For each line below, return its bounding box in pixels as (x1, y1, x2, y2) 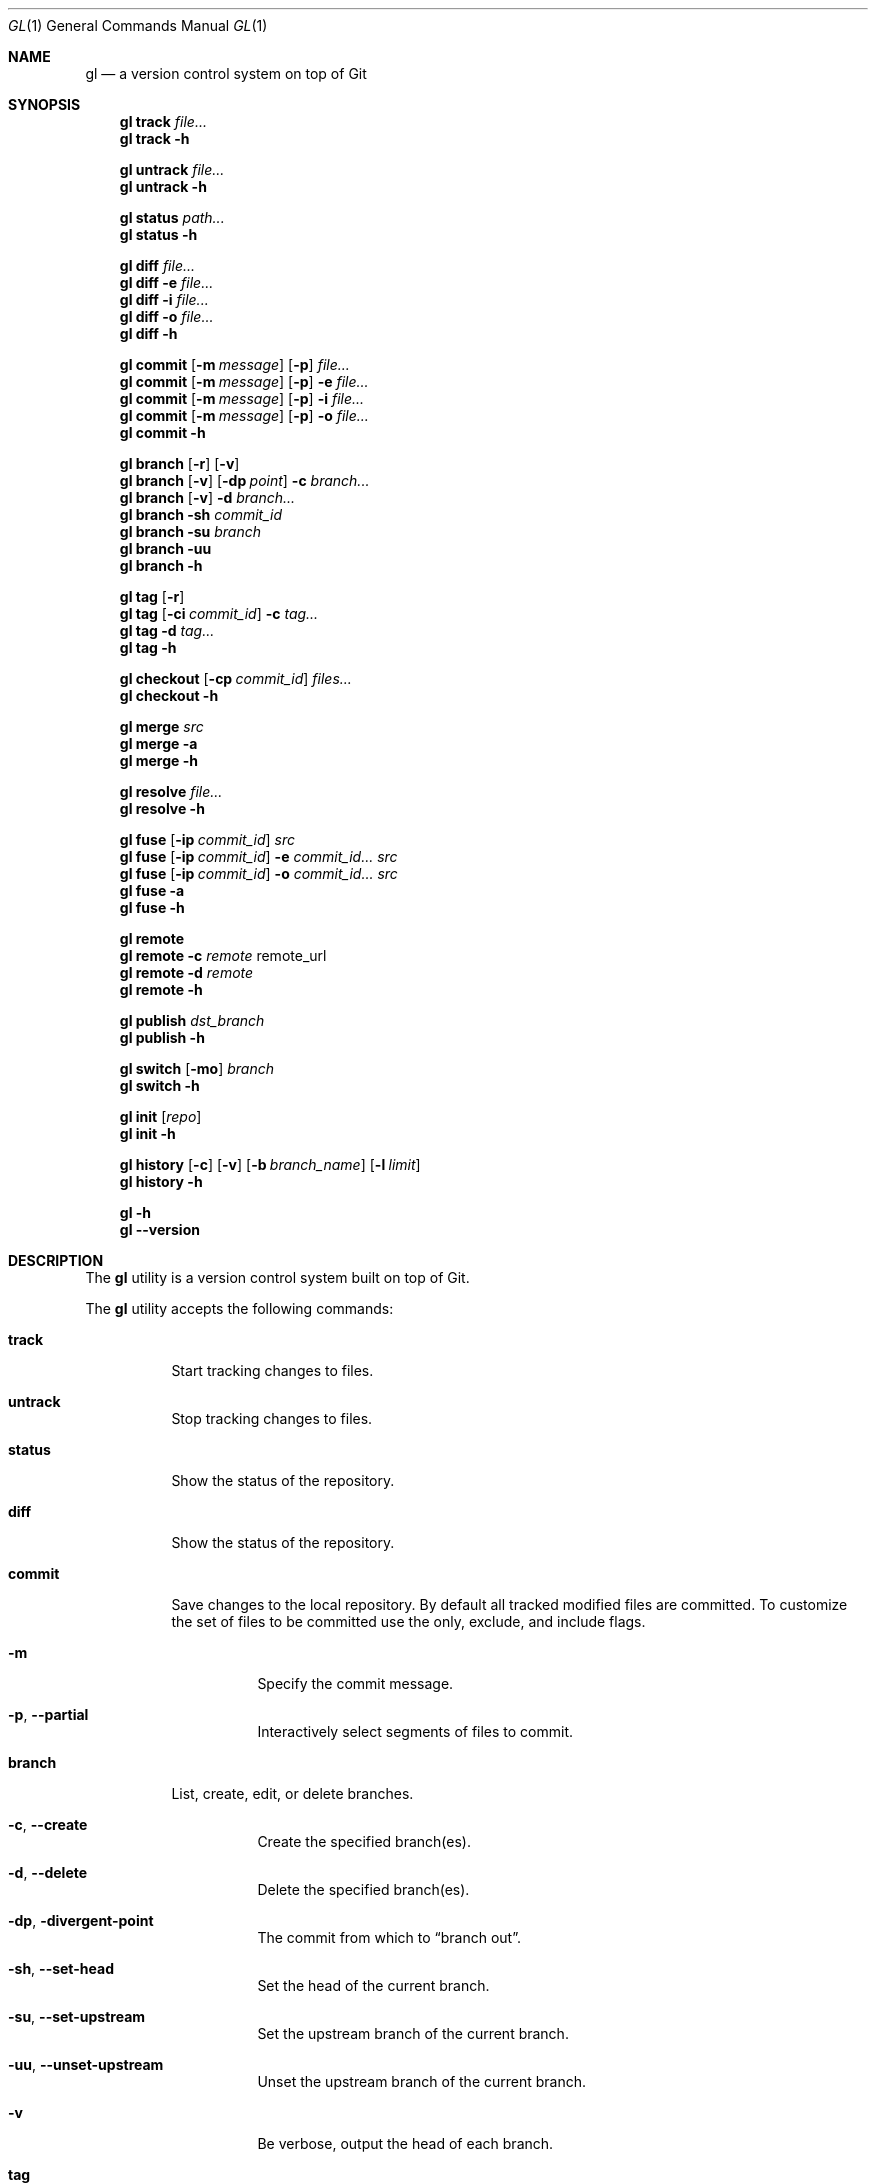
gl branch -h (119, 557, 203, 574)
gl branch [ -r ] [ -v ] (119, 455, 240, 472)
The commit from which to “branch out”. (257, 1929, 521, 1946)
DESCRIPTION (8, 1252, 104, 1269)
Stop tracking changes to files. (171, 1410, 373, 1427)
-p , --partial (8, 1706, 89, 1723)
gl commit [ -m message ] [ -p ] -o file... (119, 407, 369, 424)
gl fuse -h (119, 899, 185, 916)
